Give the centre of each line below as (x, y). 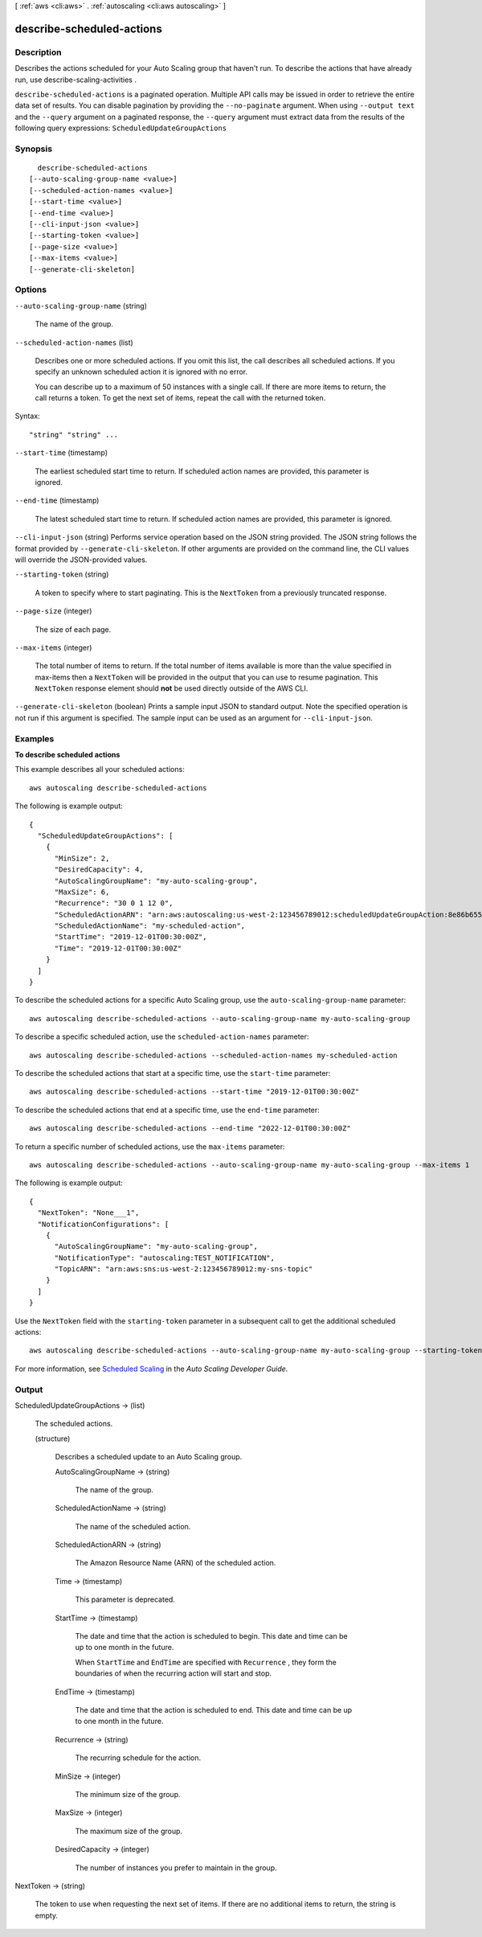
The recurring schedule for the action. (138, 1758)
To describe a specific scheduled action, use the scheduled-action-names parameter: (162, 1036)
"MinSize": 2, (82, 858)
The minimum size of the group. (128, 1794)
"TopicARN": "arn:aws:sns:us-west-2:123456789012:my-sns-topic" (184, 1269)
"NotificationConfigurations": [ (103, 1224)
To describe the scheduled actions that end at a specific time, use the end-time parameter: (167, 1110)
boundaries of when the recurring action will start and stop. (174, 1673)
